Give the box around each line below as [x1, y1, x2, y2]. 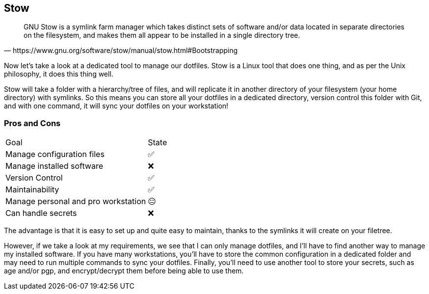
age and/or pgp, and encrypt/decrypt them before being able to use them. [4, 267, 244, 275]
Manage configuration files [5, 149, 105, 160]
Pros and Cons [4, 118, 61, 128]
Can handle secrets [5, 208, 77, 218]
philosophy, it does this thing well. [4, 70, 113, 79]
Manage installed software [5, 161, 104, 171]
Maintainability [5, 185, 59, 195]
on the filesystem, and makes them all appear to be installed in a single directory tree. [24, 31, 300, 40]
